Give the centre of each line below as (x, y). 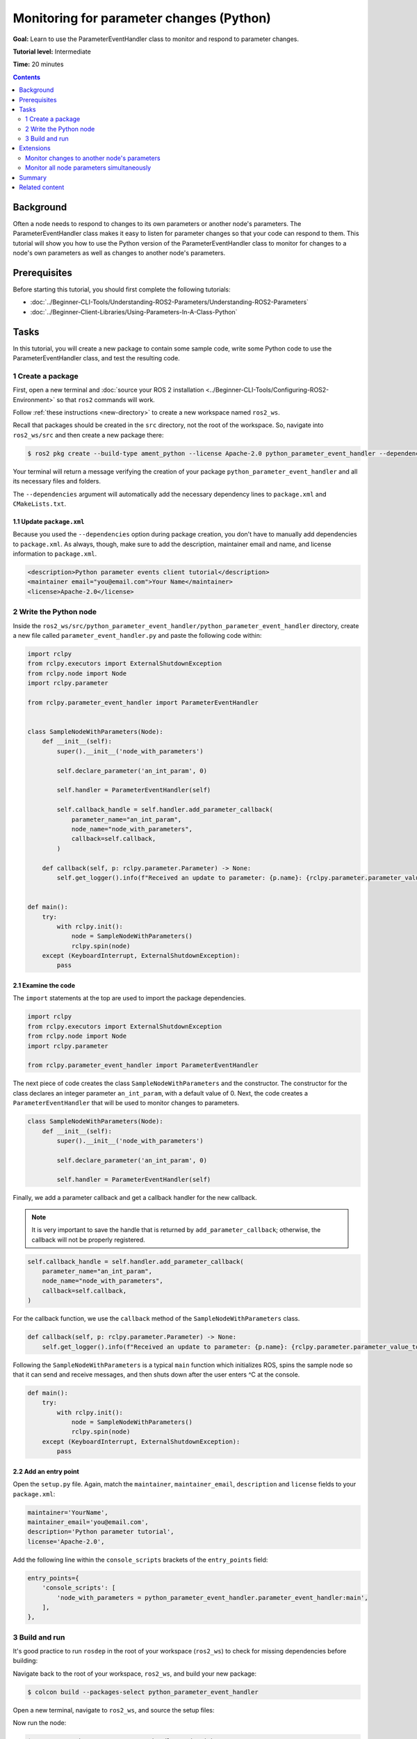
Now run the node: (40, 1723)
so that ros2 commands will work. (106, 399)
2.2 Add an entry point (46, 1471)
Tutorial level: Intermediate (52, 51)
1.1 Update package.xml (49, 521)
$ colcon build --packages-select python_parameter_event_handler (143, 1692)
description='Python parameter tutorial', (101, 1532)
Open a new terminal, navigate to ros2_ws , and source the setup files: (114, 1710)
